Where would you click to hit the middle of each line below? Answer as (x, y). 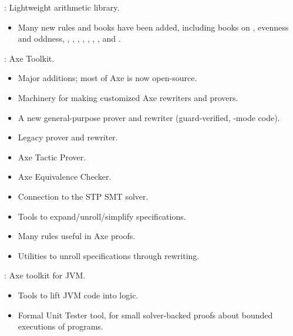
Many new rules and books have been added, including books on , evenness (153, 27)
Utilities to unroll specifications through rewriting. (109, 255)
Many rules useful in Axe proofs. (77, 236)
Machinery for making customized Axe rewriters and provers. (128, 97)
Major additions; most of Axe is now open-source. (107, 78)
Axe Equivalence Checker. (65, 177)
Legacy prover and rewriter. (68, 137)
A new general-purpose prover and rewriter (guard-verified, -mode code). (149, 117)
